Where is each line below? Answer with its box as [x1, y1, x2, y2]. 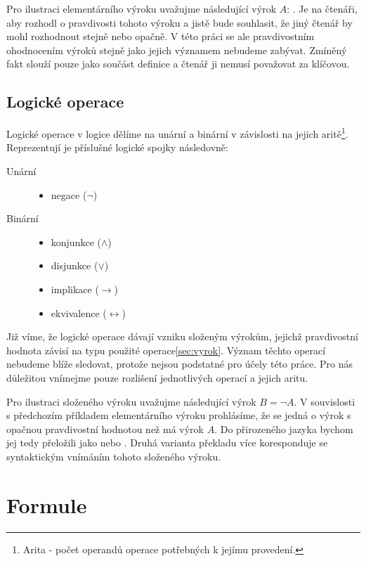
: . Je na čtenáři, [287, 1, 358, 15]
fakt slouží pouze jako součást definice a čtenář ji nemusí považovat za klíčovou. [6, 56, 350, 71]
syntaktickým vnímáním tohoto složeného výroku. [6, 449, 221, 463]
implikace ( [51, 281, 99, 296]
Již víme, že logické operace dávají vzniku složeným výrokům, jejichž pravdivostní [6, 329, 358, 344]
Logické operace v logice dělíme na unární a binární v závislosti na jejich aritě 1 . [6, 124, 348, 141]
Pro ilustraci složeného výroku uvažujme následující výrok [6, 394, 256, 408]
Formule [6, 490, 87, 519]
